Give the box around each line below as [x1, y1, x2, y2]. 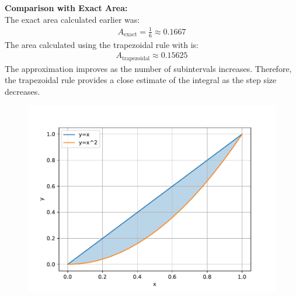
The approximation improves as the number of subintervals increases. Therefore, [5, 62, 292, 74]
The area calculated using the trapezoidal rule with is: [5, 38, 199, 50]
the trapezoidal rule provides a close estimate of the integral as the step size [5, 74, 277, 86]
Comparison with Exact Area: [5, 2, 128, 13]
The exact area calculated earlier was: [5, 13, 140, 25]
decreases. [5, 85, 40, 97]
